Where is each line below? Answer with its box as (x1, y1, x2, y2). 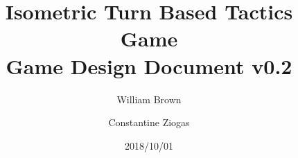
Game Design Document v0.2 (6, 51, 292, 80)
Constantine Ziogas (108, 115, 190, 130)
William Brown (116, 91, 182, 106)
